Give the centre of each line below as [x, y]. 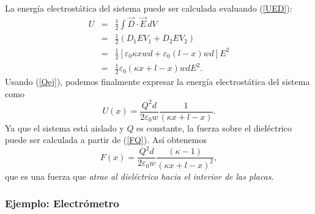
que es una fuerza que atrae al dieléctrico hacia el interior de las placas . [139, 176]
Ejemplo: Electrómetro [62, 203]
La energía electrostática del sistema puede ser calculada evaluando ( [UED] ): [149, 8]
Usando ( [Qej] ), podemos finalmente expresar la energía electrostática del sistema [157, 81]
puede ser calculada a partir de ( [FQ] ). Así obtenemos [106, 140]
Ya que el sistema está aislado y [65, 127]
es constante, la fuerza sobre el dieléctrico [214, 127]
